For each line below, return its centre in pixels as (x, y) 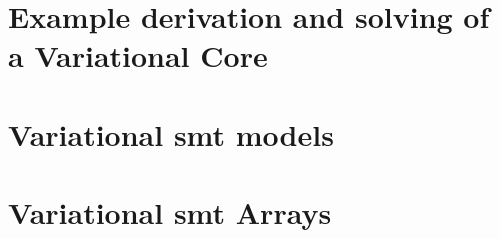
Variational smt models (171, 133)
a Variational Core (138, 55)
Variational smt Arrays (170, 212)
